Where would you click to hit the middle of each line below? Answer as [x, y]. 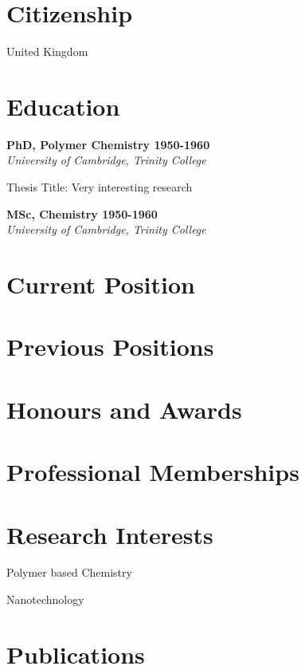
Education [63, 106]
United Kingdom [47, 51]
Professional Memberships [153, 472]
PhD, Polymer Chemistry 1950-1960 [108, 144]
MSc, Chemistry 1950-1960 [82, 213]
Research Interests [110, 534]
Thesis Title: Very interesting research [100, 187]
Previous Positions [110, 347]
